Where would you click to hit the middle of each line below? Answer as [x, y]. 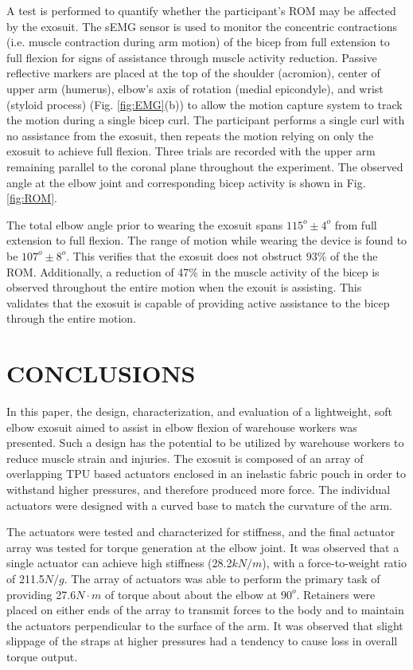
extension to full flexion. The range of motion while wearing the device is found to [207, 240]
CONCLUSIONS [101, 373]
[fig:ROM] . [32, 198]
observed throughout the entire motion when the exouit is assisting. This [184, 287]
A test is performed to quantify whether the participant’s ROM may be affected [201, 10]
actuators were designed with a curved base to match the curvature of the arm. [199, 505]
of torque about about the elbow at [191, 594]
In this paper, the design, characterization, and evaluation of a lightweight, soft [199, 411]
